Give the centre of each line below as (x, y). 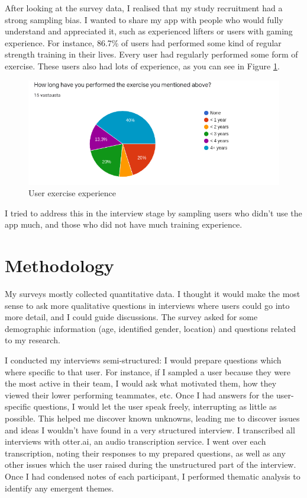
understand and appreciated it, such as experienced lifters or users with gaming (149, 31)
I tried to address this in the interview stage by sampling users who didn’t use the (153, 213)
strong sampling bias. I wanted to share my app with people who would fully (144, 19)
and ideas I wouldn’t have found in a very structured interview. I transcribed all (150, 430)
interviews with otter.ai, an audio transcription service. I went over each (135, 441)
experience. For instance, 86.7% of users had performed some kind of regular (143, 42)
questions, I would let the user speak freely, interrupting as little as (155, 406)
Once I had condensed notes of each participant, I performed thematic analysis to (153, 476)
